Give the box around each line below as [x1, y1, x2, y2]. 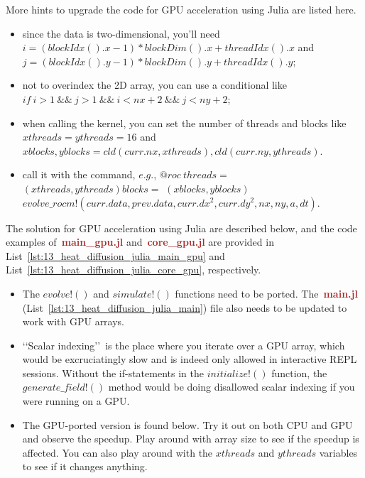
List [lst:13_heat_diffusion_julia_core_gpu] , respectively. [6, 262, 261, 277]
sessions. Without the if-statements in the [22, 365, 204, 380]
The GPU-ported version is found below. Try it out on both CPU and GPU [22, 417, 353, 432]
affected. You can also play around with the [22, 445, 213, 460]
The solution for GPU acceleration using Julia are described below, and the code [6, 220, 357, 235]
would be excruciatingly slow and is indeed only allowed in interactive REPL [22, 352, 357, 366]
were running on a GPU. [22, 393, 130, 408]
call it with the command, [22, 167, 136, 182]
